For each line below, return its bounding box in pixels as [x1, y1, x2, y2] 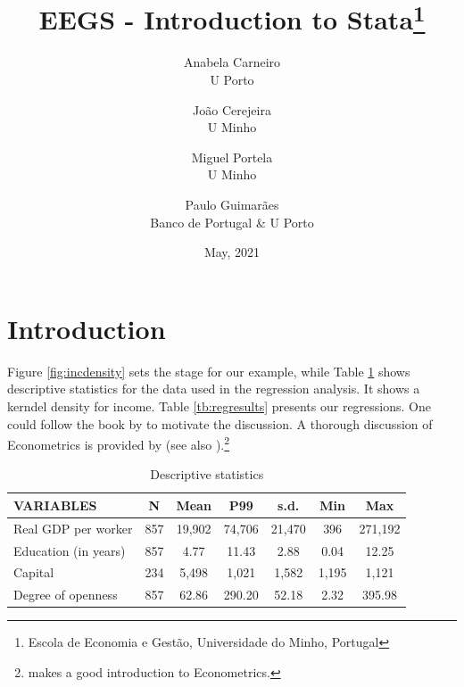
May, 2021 [203, 243, 261, 261]
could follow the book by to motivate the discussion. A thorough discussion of [7, 414, 433, 433]
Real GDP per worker [13, 518, 133, 537]
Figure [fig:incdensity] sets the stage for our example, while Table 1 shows [7, 361, 410, 380]
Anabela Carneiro [183, 53, 281, 71]
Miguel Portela [191, 147, 273, 166]
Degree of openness [13, 585, 118, 604]
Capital [13, 563, 54, 582]
